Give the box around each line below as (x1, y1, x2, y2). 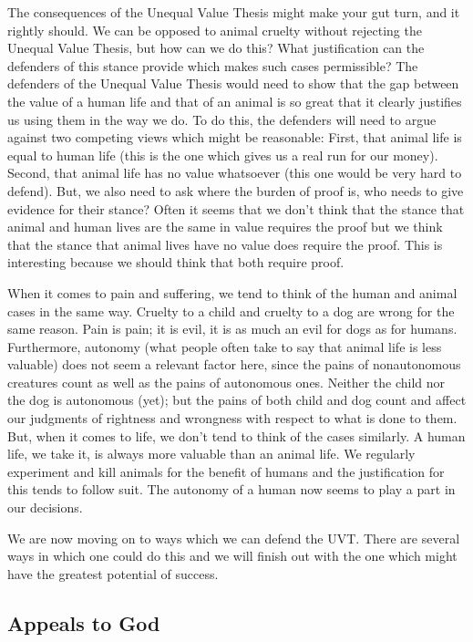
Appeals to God (7, 608, 160, 637)
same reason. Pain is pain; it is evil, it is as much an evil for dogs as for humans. (7, 319, 458, 338)
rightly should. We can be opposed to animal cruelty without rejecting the (7, 20, 422, 39)
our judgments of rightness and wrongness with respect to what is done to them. (7, 409, 458, 428)
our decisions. (7, 498, 83, 517)
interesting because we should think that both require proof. (7, 253, 344, 272)
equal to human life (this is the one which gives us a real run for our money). (7, 145, 438, 164)
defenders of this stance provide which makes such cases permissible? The (7, 56, 418, 75)
